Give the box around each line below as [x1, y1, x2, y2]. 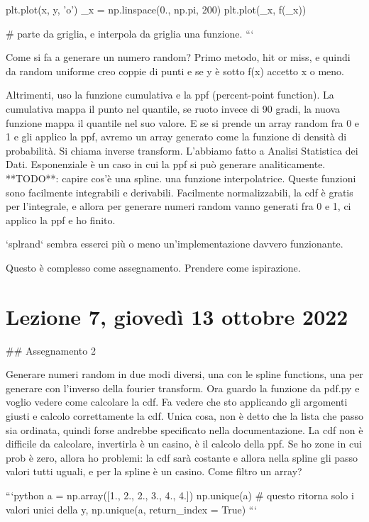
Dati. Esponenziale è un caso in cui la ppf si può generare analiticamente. [6, 157, 326, 172]
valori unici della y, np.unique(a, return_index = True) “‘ [6, 501, 258, 516]
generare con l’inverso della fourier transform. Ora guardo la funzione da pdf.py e [6, 380, 360, 395]
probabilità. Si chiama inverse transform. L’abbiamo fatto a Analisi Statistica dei [6, 143, 358, 157]
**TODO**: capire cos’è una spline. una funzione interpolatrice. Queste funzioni [6, 170, 356, 185]
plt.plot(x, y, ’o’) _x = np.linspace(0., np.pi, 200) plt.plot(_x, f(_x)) [6, 2, 307, 16]
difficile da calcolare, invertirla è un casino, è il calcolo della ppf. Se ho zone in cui [6, 436, 362, 451]
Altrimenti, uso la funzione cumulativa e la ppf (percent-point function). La [6, 87, 334, 102]
